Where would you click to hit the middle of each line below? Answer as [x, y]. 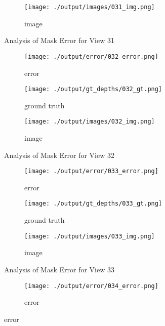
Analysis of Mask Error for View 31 [59, 40]
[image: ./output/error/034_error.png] [91, 286]
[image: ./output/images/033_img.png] [90, 236]
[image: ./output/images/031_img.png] [90, 7]
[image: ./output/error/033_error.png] [91, 171]
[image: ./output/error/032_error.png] [91, 56]
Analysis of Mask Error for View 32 [59, 155]
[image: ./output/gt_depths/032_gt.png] [93, 89]
